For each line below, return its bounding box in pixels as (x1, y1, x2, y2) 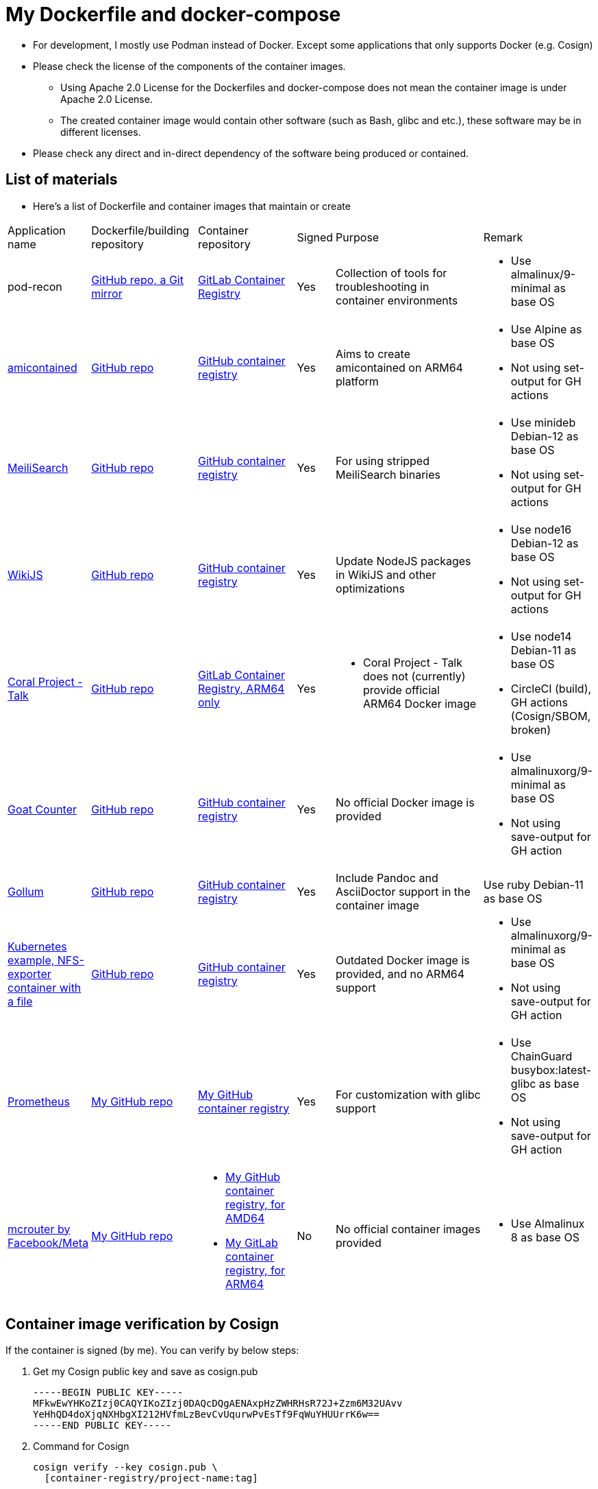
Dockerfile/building (91, 223, 190, 237)
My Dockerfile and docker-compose (5, 3, 341, 26)
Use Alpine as (510, 322, 582, 336)
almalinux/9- (510, 267, 576, 281)
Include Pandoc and (336, 870, 438, 885)
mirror (91, 286, 123, 300)
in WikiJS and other (336, 567, 436, 582)
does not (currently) (363, 669, 466, 683)
